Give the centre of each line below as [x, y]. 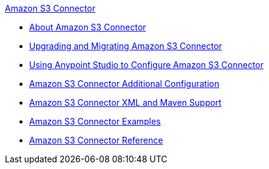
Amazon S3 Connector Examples [95, 121]
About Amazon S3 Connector [88, 27]
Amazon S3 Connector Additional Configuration [124, 84]
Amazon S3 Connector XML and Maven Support [125, 102]
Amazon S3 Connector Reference [96, 140]
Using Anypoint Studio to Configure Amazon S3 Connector [147, 65]
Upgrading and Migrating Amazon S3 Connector [126, 46]
